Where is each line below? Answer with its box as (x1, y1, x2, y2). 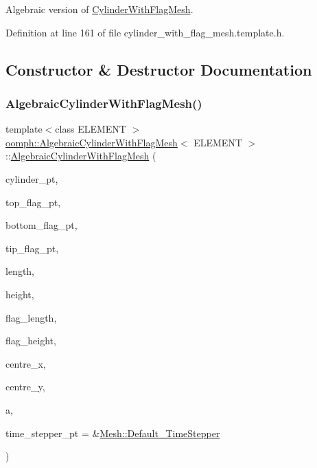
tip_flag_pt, (5, 241, 59, 255)
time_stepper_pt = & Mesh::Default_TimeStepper (5, 425, 220, 440)
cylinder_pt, (5, 171, 58, 186)
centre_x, (5, 356, 46, 370)
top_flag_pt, (5, 194, 61, 209)
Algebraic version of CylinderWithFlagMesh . (5, 2, 193, 16)
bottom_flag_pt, (5, 218, 78, 232)
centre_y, (5, 379, 45, 394)
